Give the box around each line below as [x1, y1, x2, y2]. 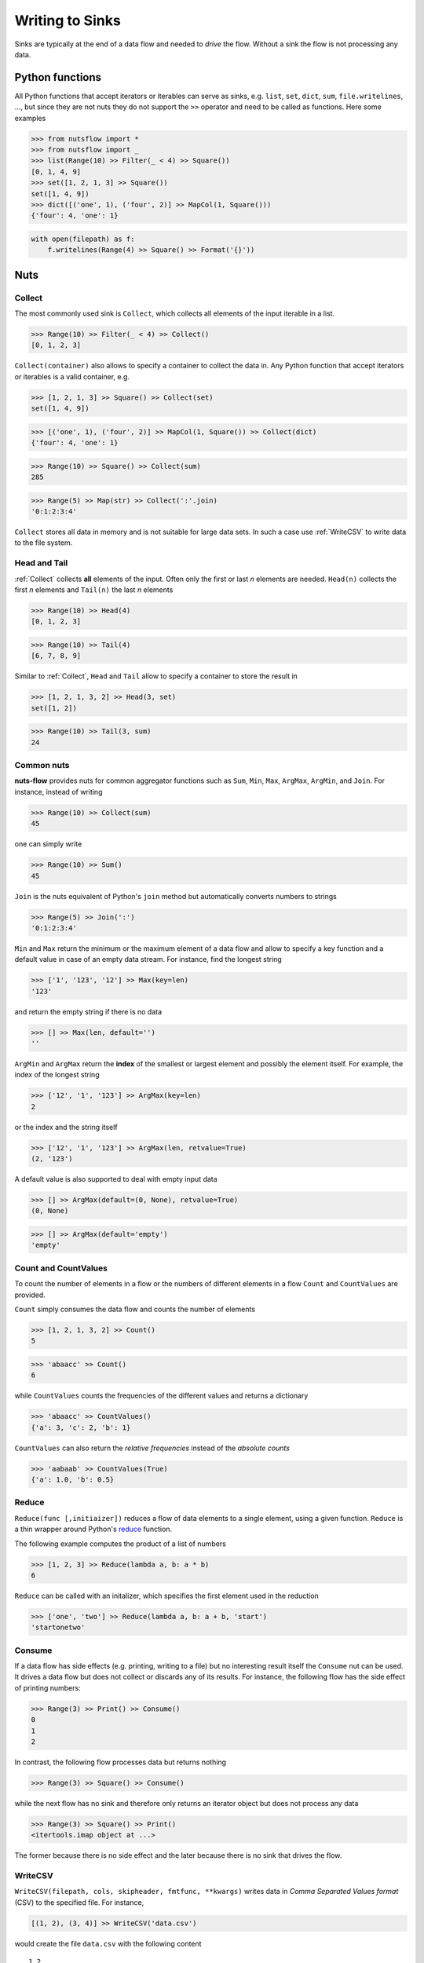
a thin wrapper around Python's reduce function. [14, 1524, 173, 1534]
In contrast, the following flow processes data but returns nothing [14, 1757, 227, 1767]
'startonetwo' [31, 1623, 86, 1632]
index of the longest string [14, 1070, 100, 1080]
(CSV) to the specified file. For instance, [14, 1897, 144, 1907]
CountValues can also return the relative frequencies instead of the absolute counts [14, 1443, 291, 1453]
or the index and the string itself [14, 1122, 118, 1131]
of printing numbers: [14, 1683, 82, 1692]
